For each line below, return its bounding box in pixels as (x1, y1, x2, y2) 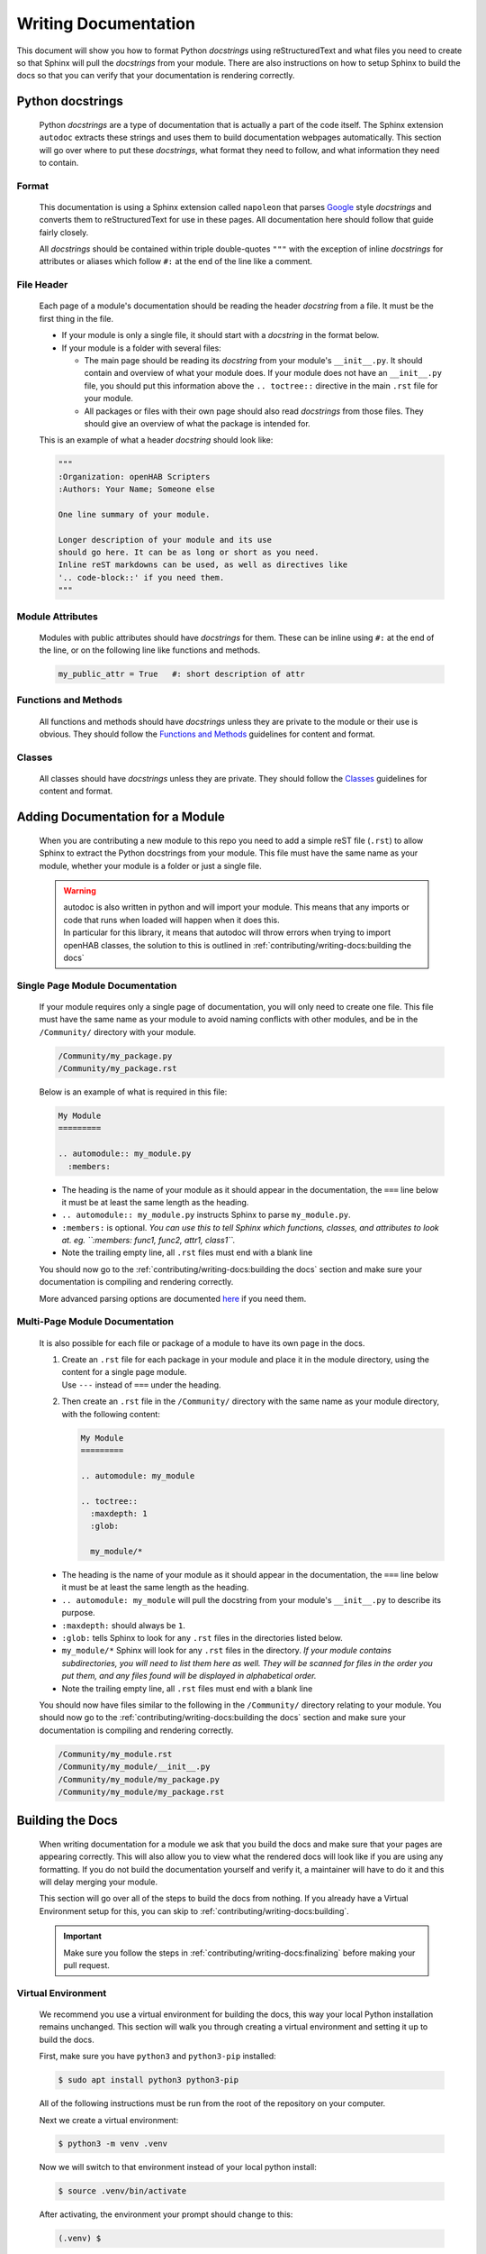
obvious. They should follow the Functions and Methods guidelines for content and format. (39, 728, 375, 739)
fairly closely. (39, 226, 89, 238)
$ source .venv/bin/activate (58, 2186, 187, 2196)
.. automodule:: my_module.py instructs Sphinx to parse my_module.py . (61, 1209, 351, 1221)
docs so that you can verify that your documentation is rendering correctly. (16, 70, 295, 81)
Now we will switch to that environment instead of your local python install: (39, 2162, 317, 2173)
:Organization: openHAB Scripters (58, 472, 211, 481)
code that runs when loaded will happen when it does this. (63, 914, 280, 925)
